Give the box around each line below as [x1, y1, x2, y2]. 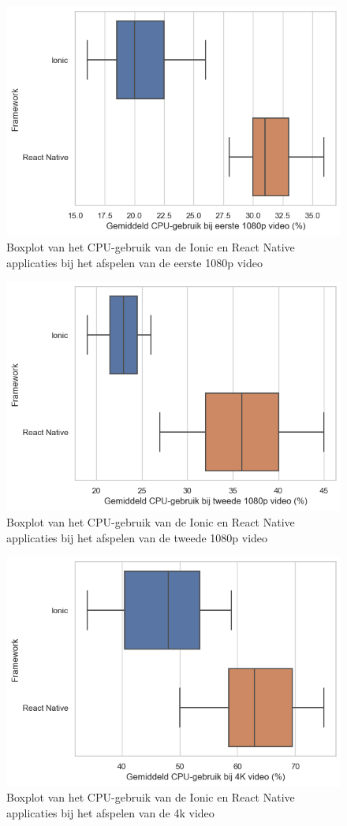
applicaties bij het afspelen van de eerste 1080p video [6, 254, 263, 270]
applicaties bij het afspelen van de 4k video [6, 804, 215, 820]
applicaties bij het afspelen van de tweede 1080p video [6, 529, 268, 545]
